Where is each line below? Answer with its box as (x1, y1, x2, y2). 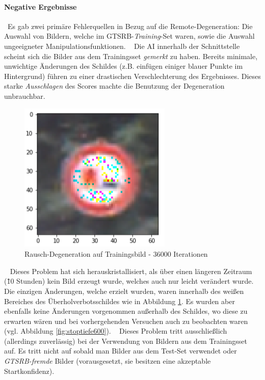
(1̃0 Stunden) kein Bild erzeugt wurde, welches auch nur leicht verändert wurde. (4, 276, 254, 286)
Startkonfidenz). (4, 365, 55, 376)
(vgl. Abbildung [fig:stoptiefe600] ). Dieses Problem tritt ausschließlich (4, 325, 227, 336)
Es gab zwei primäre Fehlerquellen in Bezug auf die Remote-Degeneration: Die (7, 20, 253, 31)
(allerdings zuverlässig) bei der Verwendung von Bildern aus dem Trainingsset (4, 335, 247, 346)
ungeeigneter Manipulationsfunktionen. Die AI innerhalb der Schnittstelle (4, 40, 240, 51)
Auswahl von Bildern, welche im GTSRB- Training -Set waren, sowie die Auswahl (4, 31, 255, 41)
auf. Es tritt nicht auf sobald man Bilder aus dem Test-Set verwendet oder (4, 345, 237, 356)
